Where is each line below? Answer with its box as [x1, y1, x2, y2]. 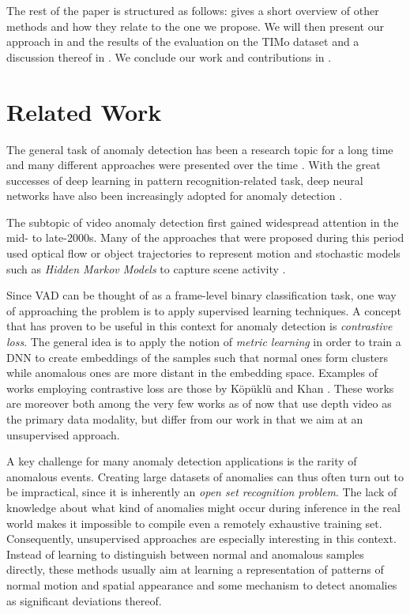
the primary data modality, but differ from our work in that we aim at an [6, 411, 363, 427]
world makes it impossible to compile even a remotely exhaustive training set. [6, 514, 382, 531]
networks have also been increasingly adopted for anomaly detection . [6, 187, 343, 204]
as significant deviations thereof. [6, 592, 162, 608]
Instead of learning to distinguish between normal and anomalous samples [6, 545, 364, 562]
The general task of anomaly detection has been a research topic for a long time [6, 141, 393, 157]
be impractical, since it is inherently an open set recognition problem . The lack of [6, 484, 397, 500]
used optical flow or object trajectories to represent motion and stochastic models [6, 245, 401, 262]
